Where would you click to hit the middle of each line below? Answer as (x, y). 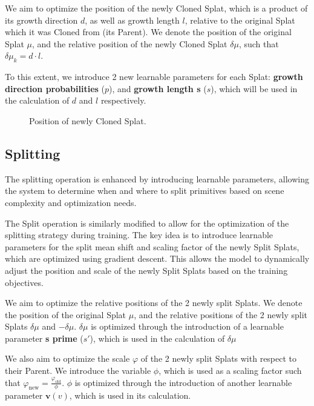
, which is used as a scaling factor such (230, 371)
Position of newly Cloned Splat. (88, 120)
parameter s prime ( (44, 338)
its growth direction (41, 20)
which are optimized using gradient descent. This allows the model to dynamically (157, 258)
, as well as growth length (132, 20)
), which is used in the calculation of (157, 338)
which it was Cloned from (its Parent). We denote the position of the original (148, 32)
